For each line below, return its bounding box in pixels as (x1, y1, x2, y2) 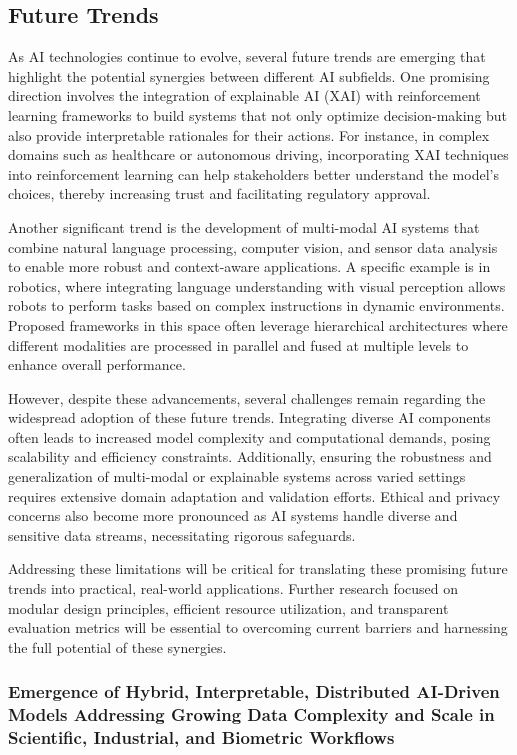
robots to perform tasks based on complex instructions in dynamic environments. (8, 295, 505, 316)
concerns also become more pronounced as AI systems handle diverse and (8, 505, 458, 526)
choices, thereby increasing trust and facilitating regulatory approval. (8, 183, 431, 204)
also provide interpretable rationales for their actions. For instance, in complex (8, 124, 490, 145)
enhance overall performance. (8, 354, 186, 375)
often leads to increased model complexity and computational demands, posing (8, 426, 491, 447)
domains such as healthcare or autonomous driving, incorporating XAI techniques (8, 144, 509, 165)
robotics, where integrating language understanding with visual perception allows (8, 275, 506, 296)
